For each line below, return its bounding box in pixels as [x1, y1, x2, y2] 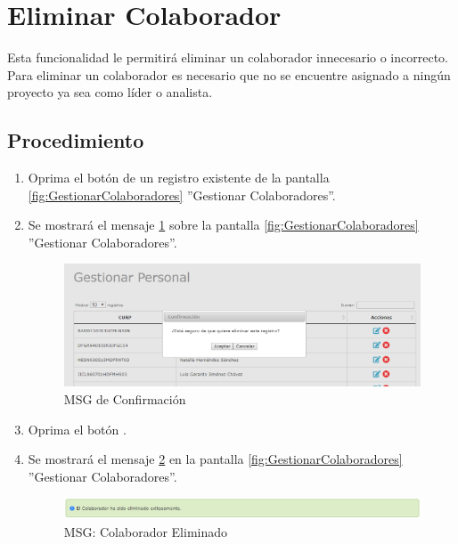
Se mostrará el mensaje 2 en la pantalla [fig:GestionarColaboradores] [28, 450, 403, 468]
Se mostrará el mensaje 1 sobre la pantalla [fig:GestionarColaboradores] [28, 215, 419, 234]
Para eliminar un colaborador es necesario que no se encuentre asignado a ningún [7, 65, 451, 84]
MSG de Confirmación [63, 390, 186, 409]
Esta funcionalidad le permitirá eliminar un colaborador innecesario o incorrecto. [7, 48, 448, 67]
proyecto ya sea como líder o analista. [7, 83, 213, 101]
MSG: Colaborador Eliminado [63, 522, 228, 540]
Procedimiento [7, 126, 144, 154]
